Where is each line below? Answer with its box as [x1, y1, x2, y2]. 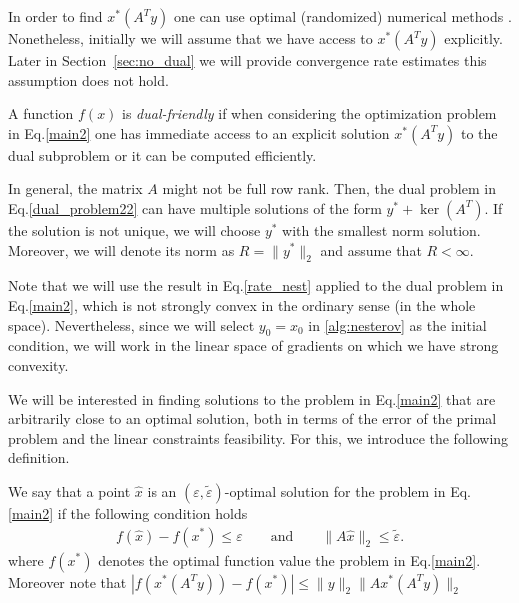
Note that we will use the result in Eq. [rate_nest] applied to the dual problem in [8, 275, 504, 296]
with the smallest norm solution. [282, 219, 481, 240]
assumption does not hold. [8, 69, 169, 90]
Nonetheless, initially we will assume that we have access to [8, 28, 373, 48]
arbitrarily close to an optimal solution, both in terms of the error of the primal [8, 408, 497, 429]
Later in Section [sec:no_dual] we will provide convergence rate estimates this [8, 50, 487, 70]
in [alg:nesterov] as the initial [308, 314, 487, 335]
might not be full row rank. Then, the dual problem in [162, 178, 496, 199]
